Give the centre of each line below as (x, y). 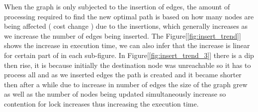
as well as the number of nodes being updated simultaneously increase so (115, 94)
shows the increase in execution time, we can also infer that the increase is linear (127, 45)
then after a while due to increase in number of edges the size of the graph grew (126, 84)
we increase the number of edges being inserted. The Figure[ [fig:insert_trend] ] (123, 35)
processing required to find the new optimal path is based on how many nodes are (129, 16)
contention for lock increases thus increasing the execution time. (101, 103)
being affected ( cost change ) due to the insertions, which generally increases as (126, 26)
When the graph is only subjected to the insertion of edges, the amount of (117, 6)
